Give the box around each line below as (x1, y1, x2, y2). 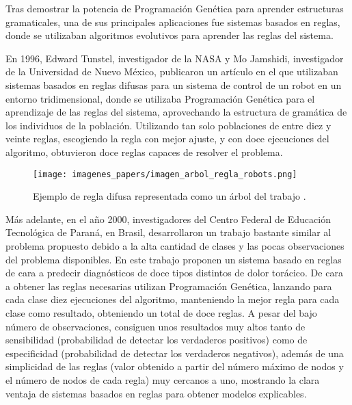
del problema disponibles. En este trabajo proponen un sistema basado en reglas (5, 252, 342, 266)
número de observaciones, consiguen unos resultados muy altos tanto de (5, 319, 306, 333)
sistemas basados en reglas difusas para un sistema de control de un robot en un (5, 77, 342, 92)
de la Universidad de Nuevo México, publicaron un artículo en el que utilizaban (5, 64, 338, 79)
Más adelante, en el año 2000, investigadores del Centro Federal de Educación (5, 211, 331, 226)
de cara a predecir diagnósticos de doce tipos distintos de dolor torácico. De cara (5, 265, 343, 280)
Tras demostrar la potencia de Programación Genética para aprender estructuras (5, 1, 344, 15)
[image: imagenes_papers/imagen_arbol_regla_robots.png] (33, 169, 297, 179)
